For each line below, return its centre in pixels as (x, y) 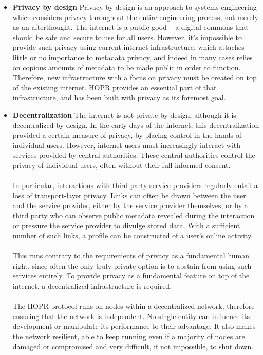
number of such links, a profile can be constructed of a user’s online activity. (133, 236)
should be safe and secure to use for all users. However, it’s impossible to (127, 37)
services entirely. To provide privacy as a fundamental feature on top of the (131, 276)
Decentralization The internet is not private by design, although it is (124, 114)
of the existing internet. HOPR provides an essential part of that (115, 87)
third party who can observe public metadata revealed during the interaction (134, 215)
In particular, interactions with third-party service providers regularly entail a (135, 185)
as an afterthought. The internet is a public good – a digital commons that (130, 27)
